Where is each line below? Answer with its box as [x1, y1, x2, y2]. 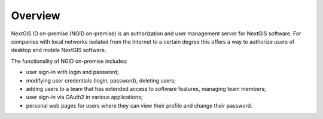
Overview [11, 9, 60, 22]
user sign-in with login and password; [26, 69, 119, 76]
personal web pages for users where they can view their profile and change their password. [26, 102, 252, 109]
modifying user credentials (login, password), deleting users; [26, 77, 176, 84]
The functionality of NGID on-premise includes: [11, 57, 128, 65]
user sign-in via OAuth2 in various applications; [26, 93, 143, 101]
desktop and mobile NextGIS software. [11, 47, 106, 54]
